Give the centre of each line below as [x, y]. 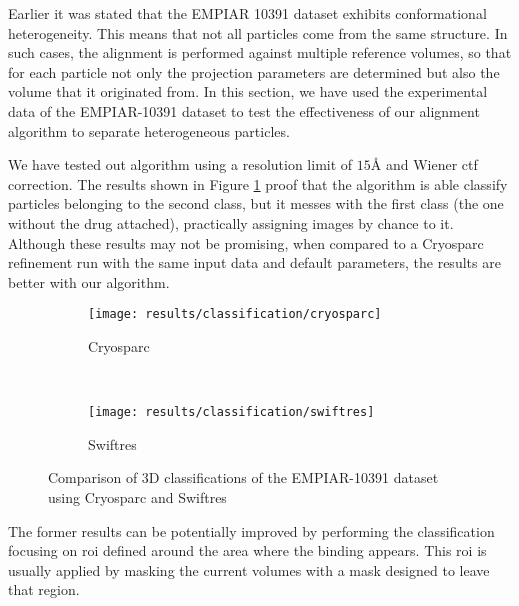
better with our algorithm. [89, 281]
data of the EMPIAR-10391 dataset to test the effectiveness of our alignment [244, 110]
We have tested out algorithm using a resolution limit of [180, 164]
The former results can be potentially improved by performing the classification [251, 530]
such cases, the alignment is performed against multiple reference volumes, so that [260, 52]
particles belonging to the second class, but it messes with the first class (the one [256, 203]
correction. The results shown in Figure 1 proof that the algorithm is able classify [258, 183]
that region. [44, 589]
